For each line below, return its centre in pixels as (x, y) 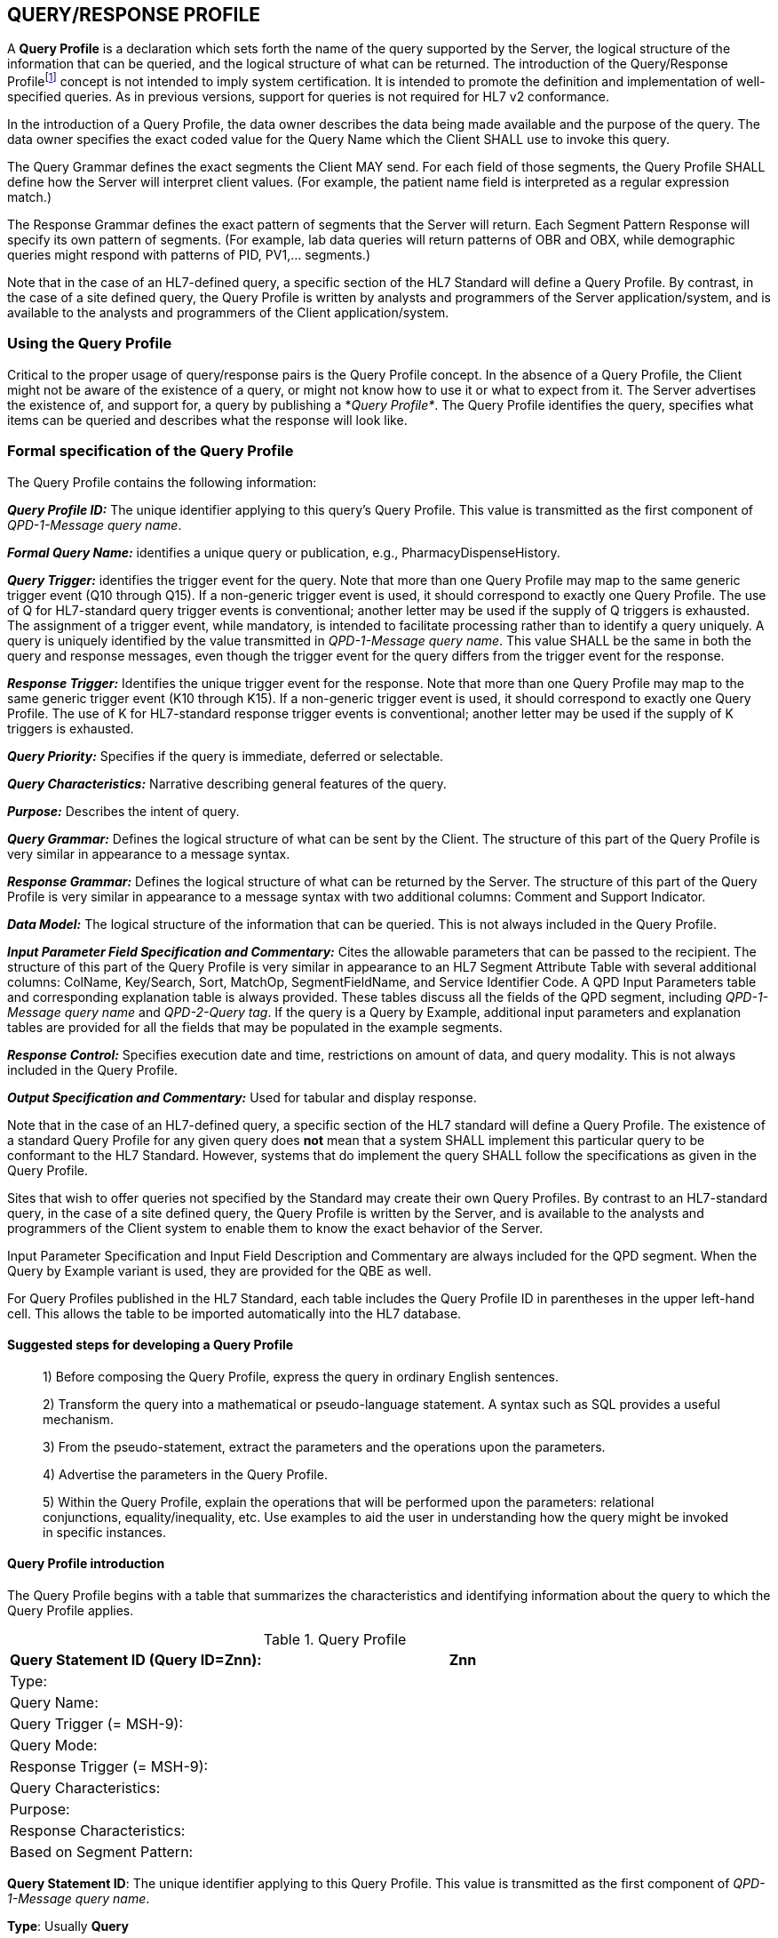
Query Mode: (54, 1746)
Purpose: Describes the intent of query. (123, 811)
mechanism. (78, 1419)
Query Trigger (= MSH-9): (96, 1724)
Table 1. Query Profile (335, 1640)
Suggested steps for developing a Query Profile (151, 1345)
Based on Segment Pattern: (102, 1852)
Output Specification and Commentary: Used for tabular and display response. (242, 1097)
